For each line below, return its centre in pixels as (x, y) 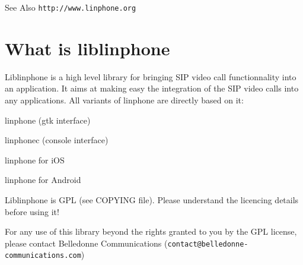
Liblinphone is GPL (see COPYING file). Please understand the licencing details (152, 199)
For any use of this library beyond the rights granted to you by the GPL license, (151, 231)
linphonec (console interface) (57, 140)
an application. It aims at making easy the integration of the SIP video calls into (152, 88)
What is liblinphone (87, 48)
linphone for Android (43, 180)
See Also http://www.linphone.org (71, 7)
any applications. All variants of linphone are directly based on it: (124, 100)
